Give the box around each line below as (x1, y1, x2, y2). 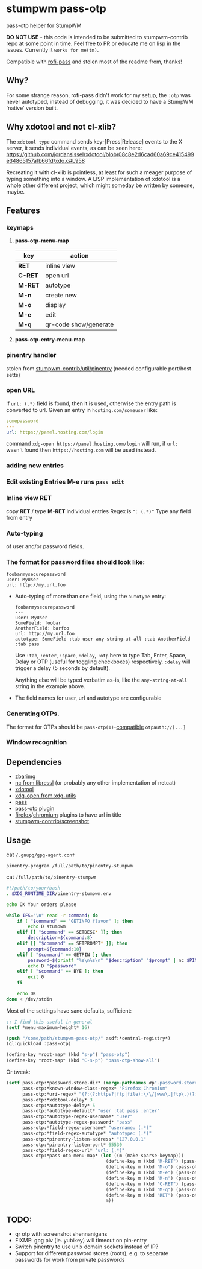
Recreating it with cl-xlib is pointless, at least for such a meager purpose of (6, 168, 192, 176)
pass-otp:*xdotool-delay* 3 (22, 1097, 93, 1103)
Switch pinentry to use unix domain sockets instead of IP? (14, 1243, 159, 1250)
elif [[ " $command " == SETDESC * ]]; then (17, 929, 122, 935)
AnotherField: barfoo (14, 625, 69, 631)
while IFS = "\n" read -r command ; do (6, 913, 98, 919)
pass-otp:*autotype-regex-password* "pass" (22, 1119, 133, 1125)
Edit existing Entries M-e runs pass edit (6, 478, 124, 486)
